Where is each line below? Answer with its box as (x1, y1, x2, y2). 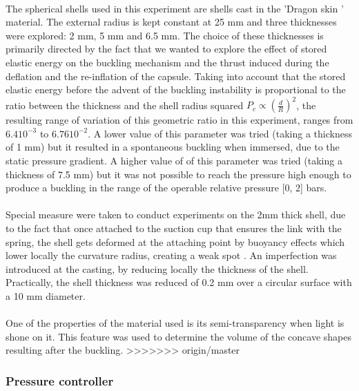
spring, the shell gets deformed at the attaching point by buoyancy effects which (6, 234, 345, 249)
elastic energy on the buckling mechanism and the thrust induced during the (6, 55, 329, 69)
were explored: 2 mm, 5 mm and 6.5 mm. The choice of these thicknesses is (6, 28, 324, 42)
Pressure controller (6, 372, 114, 389)
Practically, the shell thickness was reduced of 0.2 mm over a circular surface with (6, 275, 352, 289)
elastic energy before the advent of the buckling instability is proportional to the (6, 82, 346, 97)
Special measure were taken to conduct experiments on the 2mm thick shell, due (6, 207, 346, 222)
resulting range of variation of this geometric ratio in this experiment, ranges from (6, 113, 353, 127)
